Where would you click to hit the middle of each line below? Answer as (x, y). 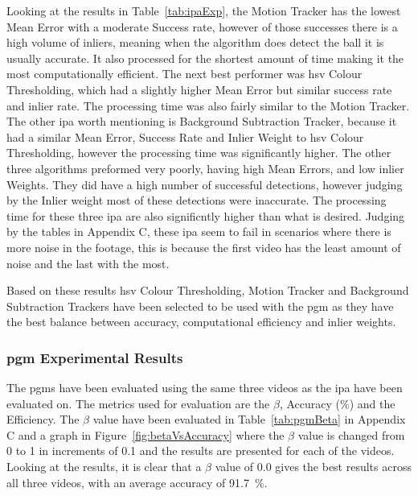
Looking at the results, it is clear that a (104, 467)
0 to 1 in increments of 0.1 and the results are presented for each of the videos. (201, 451)
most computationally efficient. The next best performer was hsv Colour (184, 74)
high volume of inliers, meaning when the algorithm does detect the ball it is (195, 42)
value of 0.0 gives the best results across (313, 467)
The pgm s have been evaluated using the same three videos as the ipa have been (205, 388)
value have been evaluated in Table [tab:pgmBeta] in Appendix (249, 419)
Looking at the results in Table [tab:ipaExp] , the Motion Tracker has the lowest (204, 10)
